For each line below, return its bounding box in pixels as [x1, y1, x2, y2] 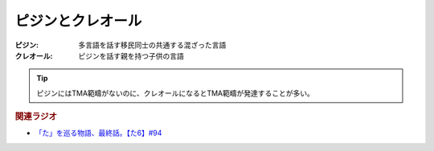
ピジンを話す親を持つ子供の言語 [78, 51, 184, 60]
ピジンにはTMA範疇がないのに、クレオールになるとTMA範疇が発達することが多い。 [36, 88, 315, 98]
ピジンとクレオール [14, 12, 142, 30]
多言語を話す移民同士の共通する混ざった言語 [78, 40, 227, 50]
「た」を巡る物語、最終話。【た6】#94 [35, 129, 162, 138]
